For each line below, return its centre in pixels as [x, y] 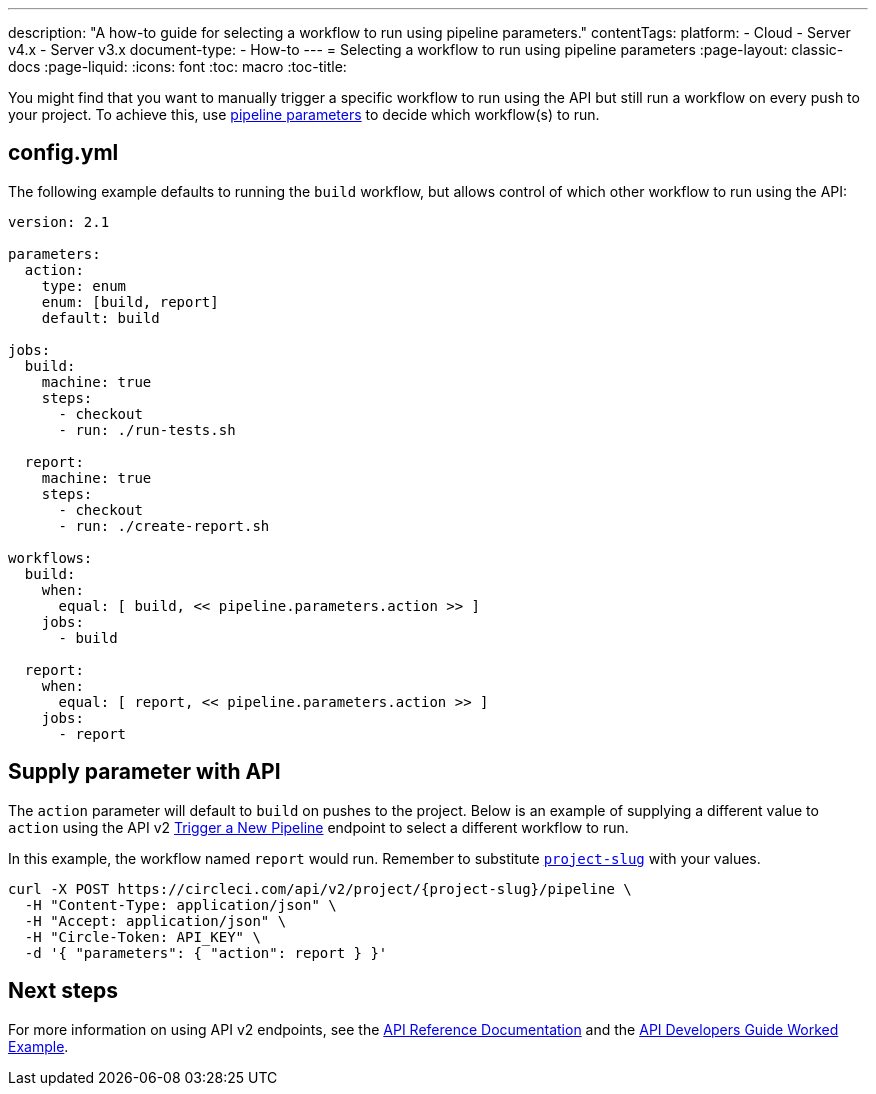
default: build [100, 317]
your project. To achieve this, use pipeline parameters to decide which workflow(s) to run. [304, 114]
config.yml [63, 153]
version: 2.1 [59, 221]
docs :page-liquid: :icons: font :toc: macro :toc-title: [177, 66]
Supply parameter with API [144, 772]
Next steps [63, 991]
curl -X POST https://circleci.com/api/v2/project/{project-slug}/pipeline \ [320, 888]
